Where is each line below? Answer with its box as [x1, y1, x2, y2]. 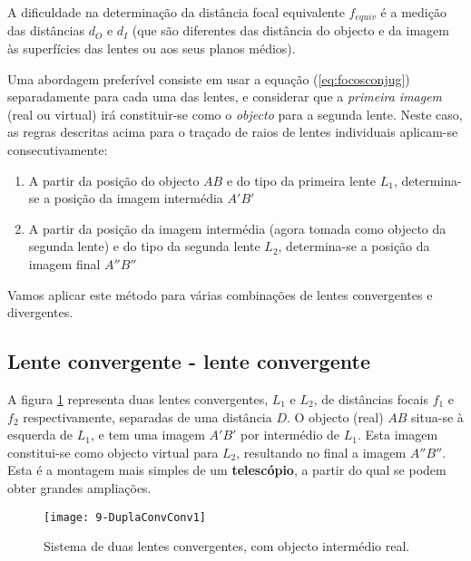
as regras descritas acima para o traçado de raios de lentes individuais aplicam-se [7, 122, 458, 141]
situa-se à [411, 407, 464, 426]
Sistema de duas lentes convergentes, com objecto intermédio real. [44, 537, 410, 556]
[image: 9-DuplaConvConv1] [44, 510, 206, 524]
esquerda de [7, 425, 74, 444]
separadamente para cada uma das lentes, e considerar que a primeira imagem [7, 87, 443, 106]
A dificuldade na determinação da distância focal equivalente [7, 3, 345, 21]
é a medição [380, 3, 446, 21]
